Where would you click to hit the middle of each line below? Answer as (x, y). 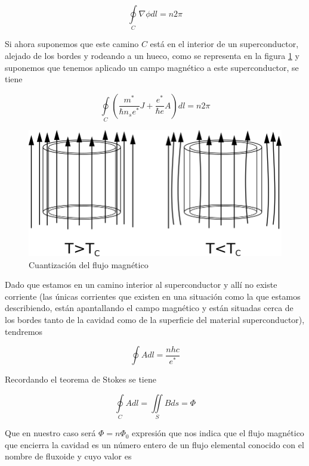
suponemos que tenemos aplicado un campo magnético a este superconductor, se (152, 67)
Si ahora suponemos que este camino (72, 44)
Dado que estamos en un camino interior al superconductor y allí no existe (141, 285)
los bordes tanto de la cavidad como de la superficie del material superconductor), (155, 319)
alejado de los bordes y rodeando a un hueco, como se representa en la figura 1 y (152, 55)
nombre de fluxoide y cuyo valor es (68, 456)
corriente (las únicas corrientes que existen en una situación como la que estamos (153, 296)
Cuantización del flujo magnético (89, 264)
